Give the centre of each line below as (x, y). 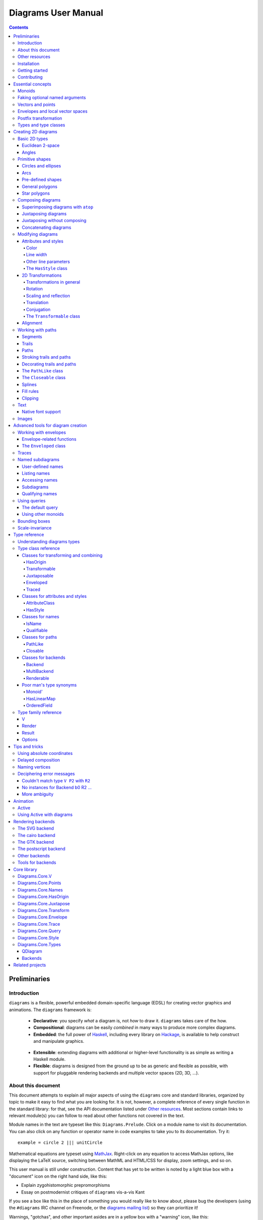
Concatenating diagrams (47, 227)
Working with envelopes (42, 432)
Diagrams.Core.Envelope (43, 917)
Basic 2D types (33, 139)
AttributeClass (40, 603)
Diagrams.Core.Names (40, 890)
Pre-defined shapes (42, 180)
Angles (29, 152)
